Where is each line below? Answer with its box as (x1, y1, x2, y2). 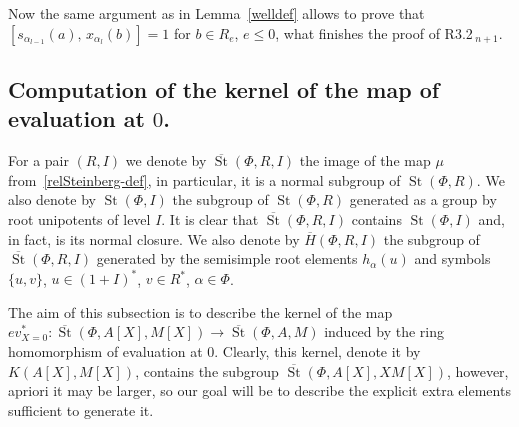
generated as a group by (349, 189, 497, 210)
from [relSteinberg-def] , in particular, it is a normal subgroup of (8, 169, 401, 190)
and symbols (414, 248, 491, 269)
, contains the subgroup (135, 360, 279, 381)
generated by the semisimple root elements (96, 248, 358, 269)
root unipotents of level (8, 208, 151, 229)
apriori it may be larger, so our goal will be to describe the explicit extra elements (8, 380, 511, 401)
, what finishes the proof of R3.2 (275, 22, 473, 43)
